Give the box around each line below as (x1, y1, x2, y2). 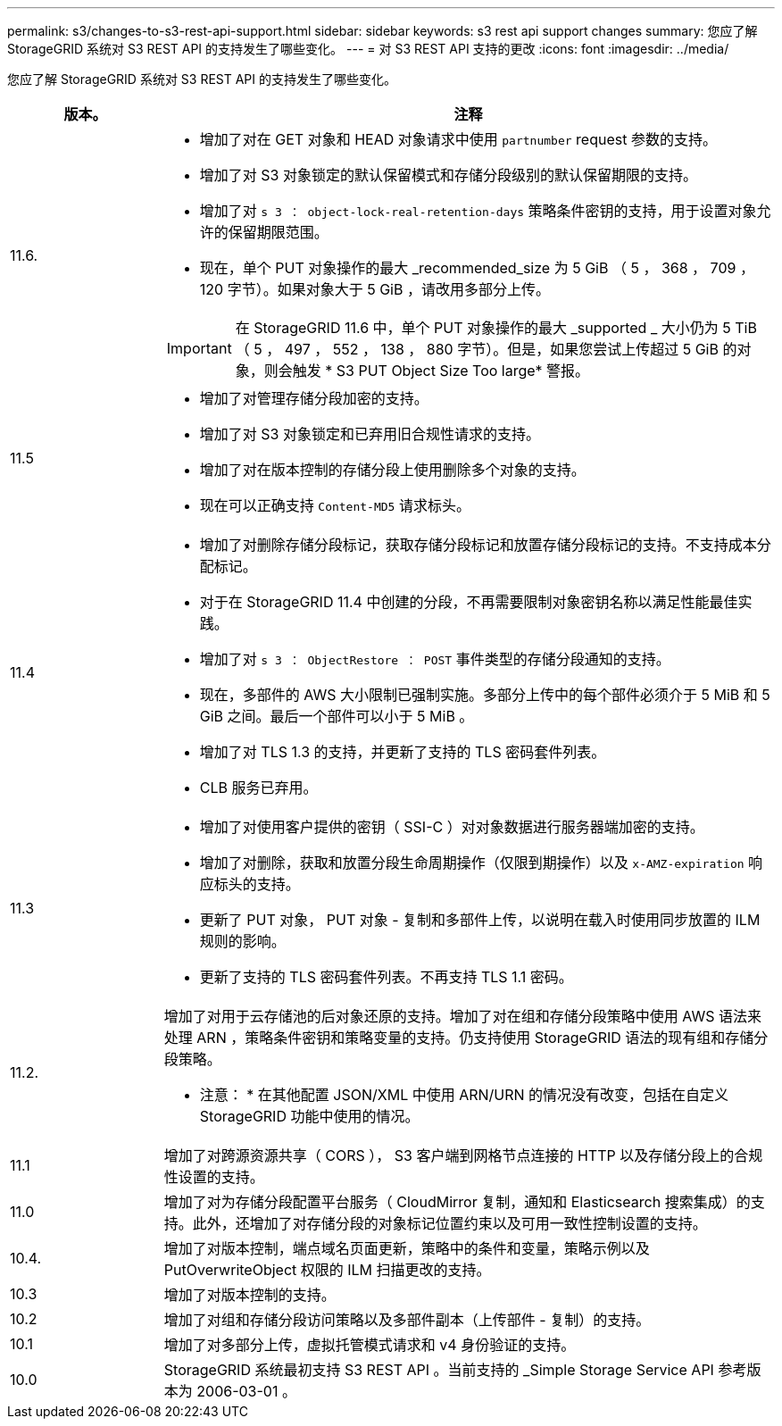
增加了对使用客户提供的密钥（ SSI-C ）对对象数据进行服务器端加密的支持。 (199, 818, 704, 836)
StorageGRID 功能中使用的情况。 (199, 1107, 420, 1125)
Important (166, 339, 232, 357)
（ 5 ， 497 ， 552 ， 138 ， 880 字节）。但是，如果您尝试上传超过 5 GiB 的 (235, 340, 737, 358)
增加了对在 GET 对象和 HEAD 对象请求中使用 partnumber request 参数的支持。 (199, 130, 717, 148)
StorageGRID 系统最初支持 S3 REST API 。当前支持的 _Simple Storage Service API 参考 (163, 1361, 747, 1379)
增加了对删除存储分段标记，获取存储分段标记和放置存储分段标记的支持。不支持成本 (199, 536, 757, 554)
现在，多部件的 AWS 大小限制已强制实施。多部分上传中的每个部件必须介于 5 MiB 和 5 (199, 686, 770, 704)
